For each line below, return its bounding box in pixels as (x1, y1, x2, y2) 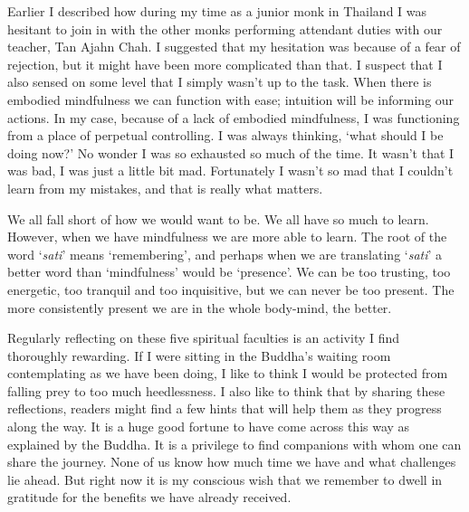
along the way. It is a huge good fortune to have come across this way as (7, 417, 410, 436)
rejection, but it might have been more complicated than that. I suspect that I (7, 54, 443, 73)
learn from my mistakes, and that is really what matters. (7, 178, 323, 197)
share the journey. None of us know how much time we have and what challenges (7, 452, 456, 471)
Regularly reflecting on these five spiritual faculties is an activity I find (7, 328, 400, 347)
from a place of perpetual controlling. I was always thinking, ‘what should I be (7, 126, 444, 145)
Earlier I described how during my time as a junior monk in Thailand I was (7, 2, 427, 20)
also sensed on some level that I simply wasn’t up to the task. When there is (7, 72, 432, 91)
